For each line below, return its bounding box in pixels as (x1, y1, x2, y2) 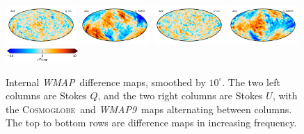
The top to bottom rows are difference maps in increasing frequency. (6, 115, 297, 130)
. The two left (222, 74, 280, 89)
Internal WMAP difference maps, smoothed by (6, 74, 206, 89)
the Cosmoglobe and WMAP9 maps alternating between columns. (6, 101, 292, 116)
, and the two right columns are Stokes (97, 88, 263, 103)
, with (272, 88, 298, 103)
